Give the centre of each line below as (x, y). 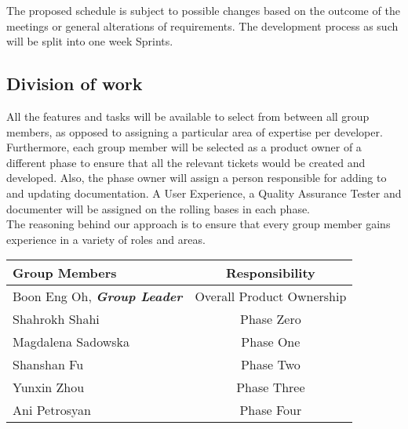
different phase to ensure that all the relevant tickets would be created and (186, 162)
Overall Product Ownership (271, 296)
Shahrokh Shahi (56, 319)
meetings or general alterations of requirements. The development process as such (202, 25)
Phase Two (270, 365)
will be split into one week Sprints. (90, 41)
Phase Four (271, 410)
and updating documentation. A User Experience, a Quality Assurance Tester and (204, 193)
